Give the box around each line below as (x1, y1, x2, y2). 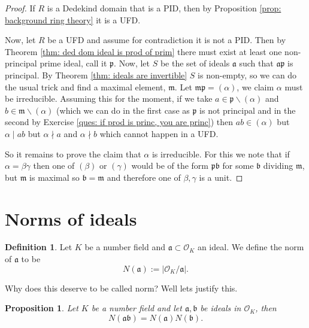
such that (239, 57, 274, 69)
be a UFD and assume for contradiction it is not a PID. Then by (47, 34, 286, 46)
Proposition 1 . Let (5, 302, 78, 314)
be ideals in (200, 302, 241, 314)
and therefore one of (107, 171, 181, 183)
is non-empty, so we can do (198, 68, 297, 81)
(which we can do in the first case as (56, 104, 190, 116)
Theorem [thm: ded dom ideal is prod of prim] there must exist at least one (5, 45, 282, 57)
